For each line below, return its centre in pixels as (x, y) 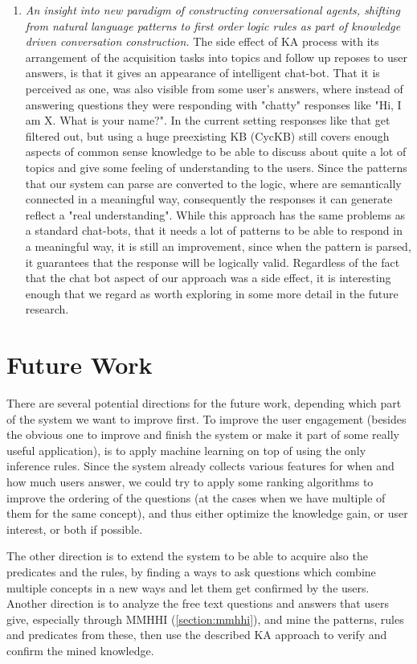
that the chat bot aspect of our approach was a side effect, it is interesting (208, 278)
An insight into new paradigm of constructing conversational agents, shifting (213, 10)
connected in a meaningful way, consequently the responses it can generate (209, 199)
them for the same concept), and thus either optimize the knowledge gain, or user (207, 513)
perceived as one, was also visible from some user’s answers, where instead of (214, 88)
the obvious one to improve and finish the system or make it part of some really (203, 434)
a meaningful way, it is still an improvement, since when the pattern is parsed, (218, 246)
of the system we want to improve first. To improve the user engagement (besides (206, 418)
